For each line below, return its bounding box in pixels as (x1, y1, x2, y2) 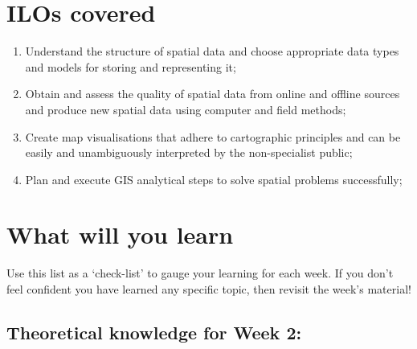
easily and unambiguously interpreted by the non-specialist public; (25, 144, 353, 161)
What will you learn (6, 218, 234, 251)
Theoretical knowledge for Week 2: (6, 319, 302, 344)
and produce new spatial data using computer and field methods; (25, 101, 346, 117)
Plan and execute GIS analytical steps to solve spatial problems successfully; (25, 170, 403, 187)
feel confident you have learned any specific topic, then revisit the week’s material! (6, 281, 411, 297)
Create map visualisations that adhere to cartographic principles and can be (25, 128, 401, 145)
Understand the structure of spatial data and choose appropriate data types (25, 43, 399, 60)
